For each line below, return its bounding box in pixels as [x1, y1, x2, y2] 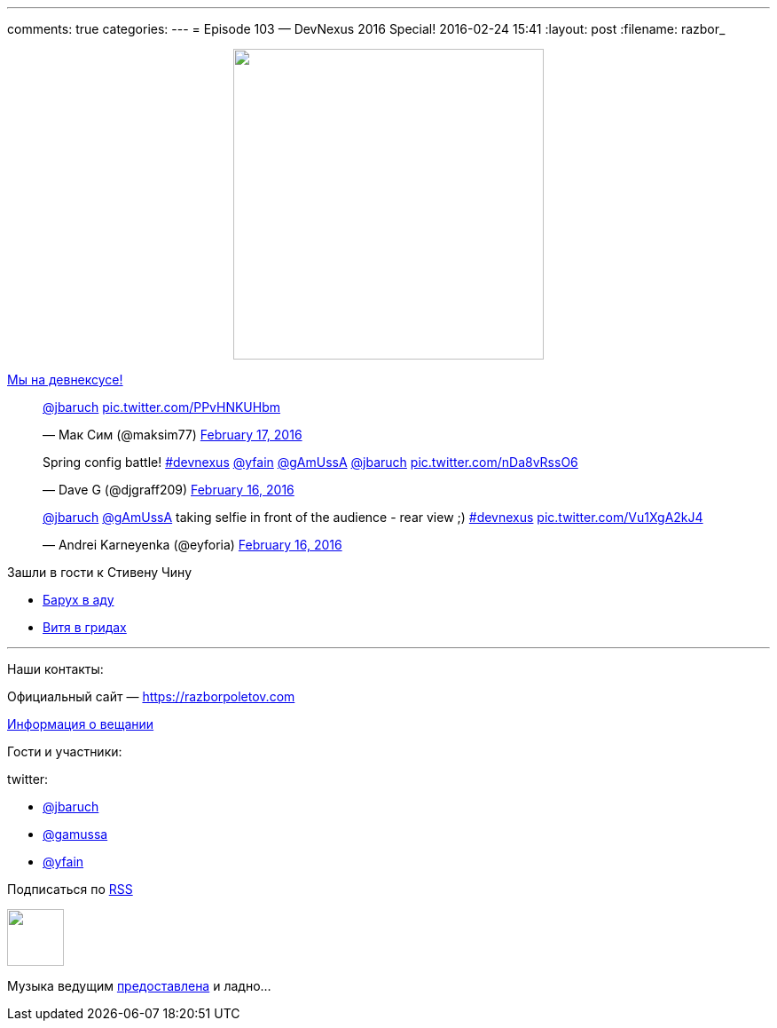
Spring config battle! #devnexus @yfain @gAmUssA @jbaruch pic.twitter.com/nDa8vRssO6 [43, 455, 578, 470]
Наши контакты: [7, 661, 104, 676]
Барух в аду [43, 592, 114, 607]
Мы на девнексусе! [7, 372, 123, 387]
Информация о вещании [7, 716, 154, 731]
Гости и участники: [7, 744, 122, 759]
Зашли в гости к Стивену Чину [7, 565, 192, 580]
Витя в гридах [43, 620, 127, 635]
